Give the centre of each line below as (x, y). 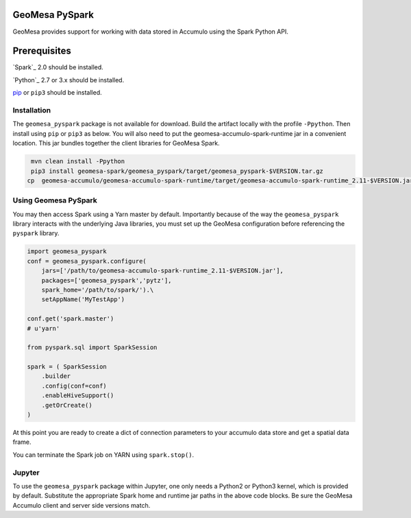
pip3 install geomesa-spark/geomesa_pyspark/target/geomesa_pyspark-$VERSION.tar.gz (177, 171)
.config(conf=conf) (74, 386)
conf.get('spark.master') (71, 319)
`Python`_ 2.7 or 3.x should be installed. (68, 80)
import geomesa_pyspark (67, 251)
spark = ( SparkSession (67, 367)
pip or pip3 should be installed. (57, 93)
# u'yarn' (43, 328)
